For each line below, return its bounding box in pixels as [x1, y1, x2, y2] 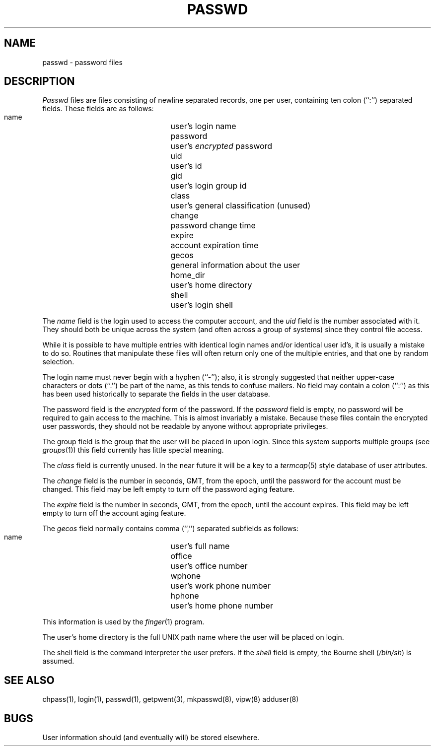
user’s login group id [170, 181, 247, 191]
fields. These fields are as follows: [42, 104, 154, 113]
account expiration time [170, 240, 259, 251]
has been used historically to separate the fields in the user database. [42, 390, 270, 399]
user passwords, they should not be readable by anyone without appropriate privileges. [42, 422, 328, 431]
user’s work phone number [170, 581, 271, 591]
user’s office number [170, 561, 248, 571]
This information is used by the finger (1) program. [42, 617, 205, 626]
